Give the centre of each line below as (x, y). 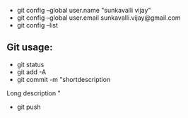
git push (29, 107)
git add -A (31, 72)
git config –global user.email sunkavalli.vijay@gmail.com (99, 18)
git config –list (37, 25)
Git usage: (30, 48)
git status (30, 64)
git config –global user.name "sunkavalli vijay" (84, 10)
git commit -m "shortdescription (64, 79)
